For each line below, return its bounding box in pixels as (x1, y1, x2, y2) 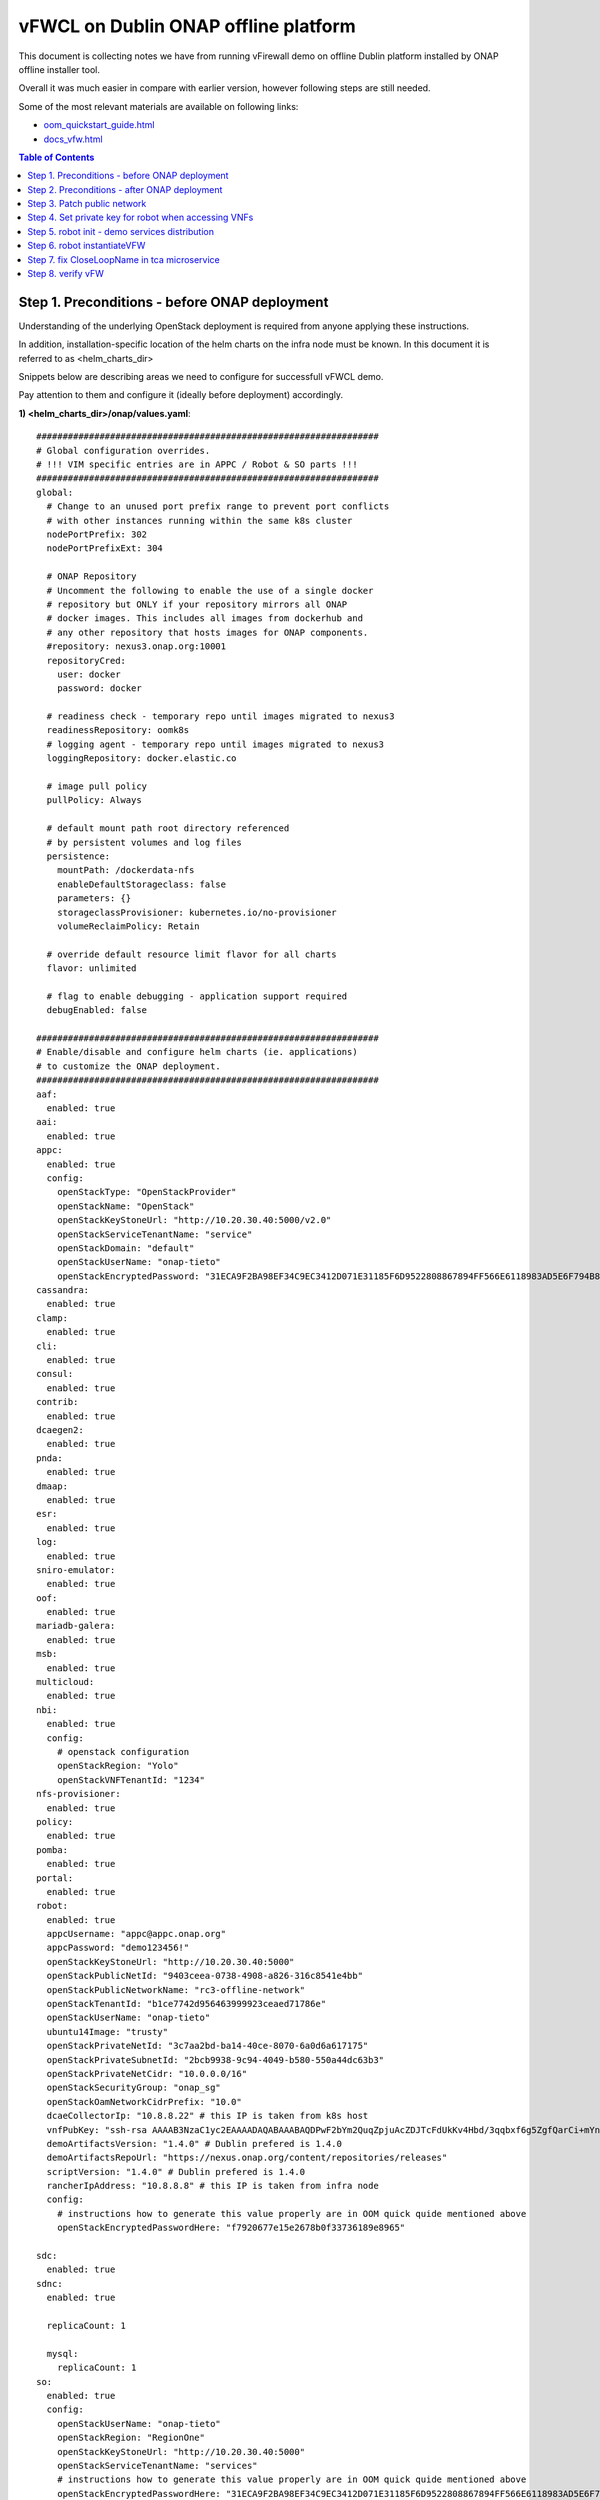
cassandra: (36, 1285, 90, 1296)
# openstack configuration (56, 1746, 190, 1757)
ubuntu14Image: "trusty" (46, 2026, 169, 2037)
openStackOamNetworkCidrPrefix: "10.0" (46, 2096, 242, 2107)
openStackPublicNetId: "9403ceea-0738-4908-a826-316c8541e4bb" (46, 1970, 364, 1982)
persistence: (46, 850, 111, 862)
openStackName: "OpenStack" (56, 1200, 195, 1212)
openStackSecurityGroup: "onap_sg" (46, 2082, 222, 2094)
